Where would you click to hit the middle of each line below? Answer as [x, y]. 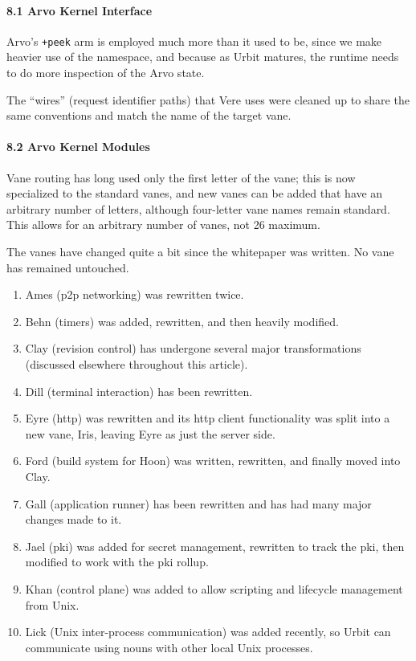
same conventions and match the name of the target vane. [149, 115]
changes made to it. [73, 519]
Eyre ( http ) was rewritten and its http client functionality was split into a [208, 418]
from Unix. [52, 604]
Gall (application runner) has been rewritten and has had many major [198, 503]
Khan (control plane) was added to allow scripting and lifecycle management [214, 588]
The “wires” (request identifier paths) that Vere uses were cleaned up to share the [208, 99]
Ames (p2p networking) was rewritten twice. [135, 294]
